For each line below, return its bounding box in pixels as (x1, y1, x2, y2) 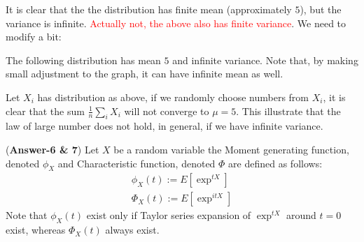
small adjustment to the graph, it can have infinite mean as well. (6, 66, 283, 81)
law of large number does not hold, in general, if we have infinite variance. (6, 119, 323, 133)
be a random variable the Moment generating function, (113, 142, 349, 156)
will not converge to (124, 103, 209, 118)
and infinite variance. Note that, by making (172, 52, 358, 67)
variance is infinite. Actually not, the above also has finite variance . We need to (6, 15, 346, 30)
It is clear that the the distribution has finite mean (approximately (6, 2, 292, 16)
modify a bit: (6, 29, 62, 44)
